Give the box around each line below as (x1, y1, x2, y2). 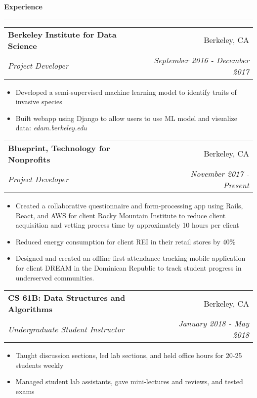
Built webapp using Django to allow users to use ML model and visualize (15, 113, 238, 123)
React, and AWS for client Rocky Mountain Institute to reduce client (15, 210, 226, 220)
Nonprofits (8, 153, 50, 165)
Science (8, 40, 37, 51)
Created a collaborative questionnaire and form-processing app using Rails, (15, 200, 243, 210)
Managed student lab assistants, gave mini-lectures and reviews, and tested (15, 376, 243, 387)
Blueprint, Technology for (8, 142, 110, 154)
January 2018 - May (178, 318, 249, 329)
